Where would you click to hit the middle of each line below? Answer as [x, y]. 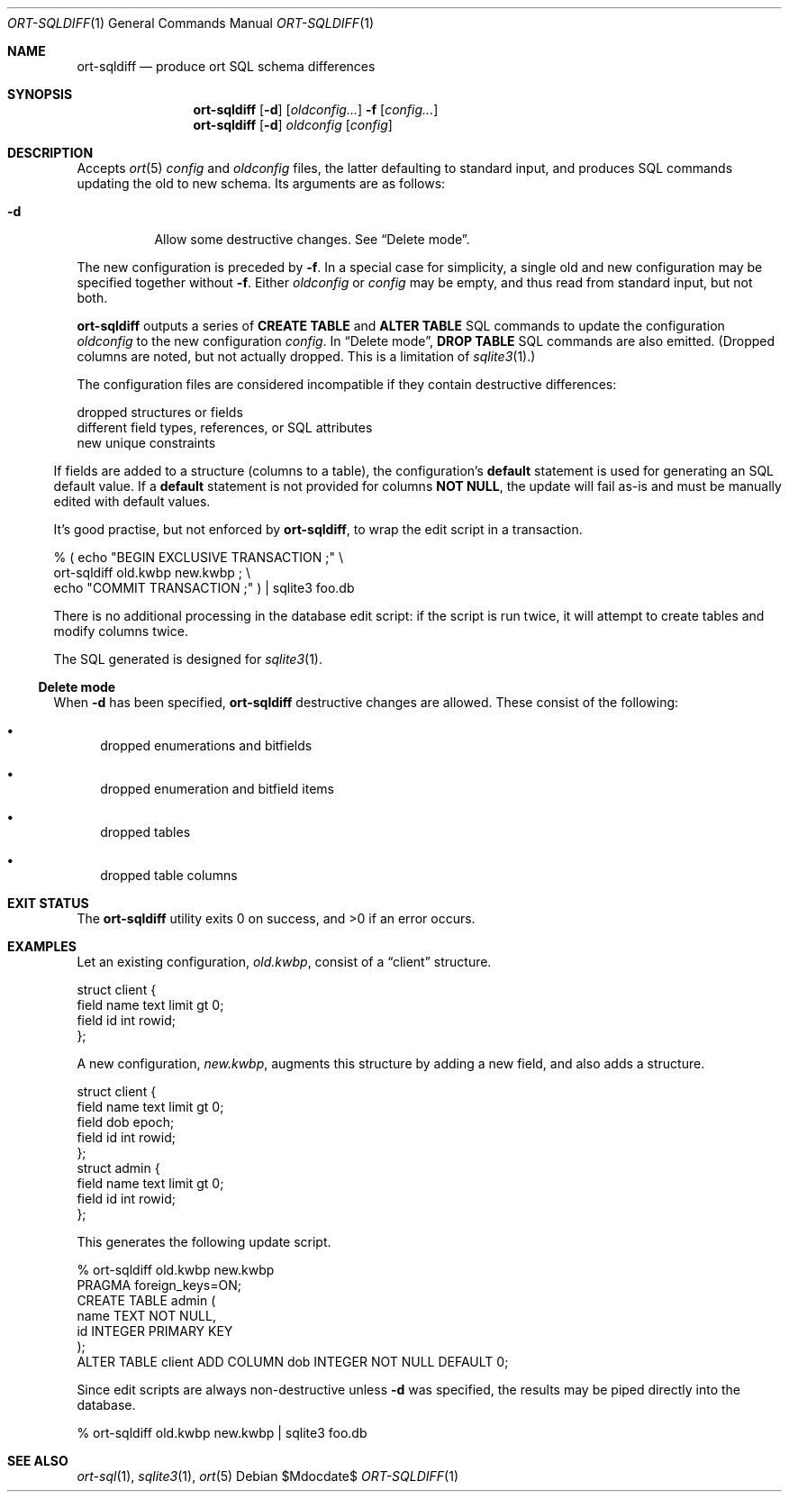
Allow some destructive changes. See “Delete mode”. [312, 239]
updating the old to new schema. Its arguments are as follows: [261, 183]
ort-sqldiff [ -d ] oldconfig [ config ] [293, 125]
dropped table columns [169, 875]
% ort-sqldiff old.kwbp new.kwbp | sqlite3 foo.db [222, 1433]
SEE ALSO [38, 1461]
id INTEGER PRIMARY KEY [155, 1331]
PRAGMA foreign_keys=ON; [159, 1285]
